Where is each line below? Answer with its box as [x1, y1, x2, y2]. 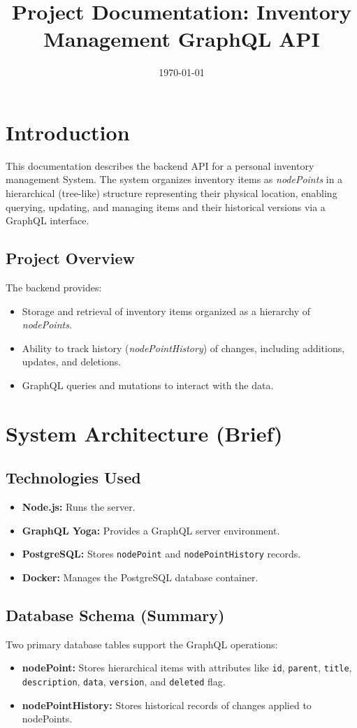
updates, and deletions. [22, 354, 122, 369]
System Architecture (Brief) [6, 418, 283, 447]
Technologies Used [6, 467, 141, 488]
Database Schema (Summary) [6, 604, 225, 625]
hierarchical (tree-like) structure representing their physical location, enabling [6, 186, 337, 201]
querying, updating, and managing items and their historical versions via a [6, 199, 326, 214]
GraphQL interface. [6, 213, 89, 228]
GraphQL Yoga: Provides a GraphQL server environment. [22, 523, 280, 537]
